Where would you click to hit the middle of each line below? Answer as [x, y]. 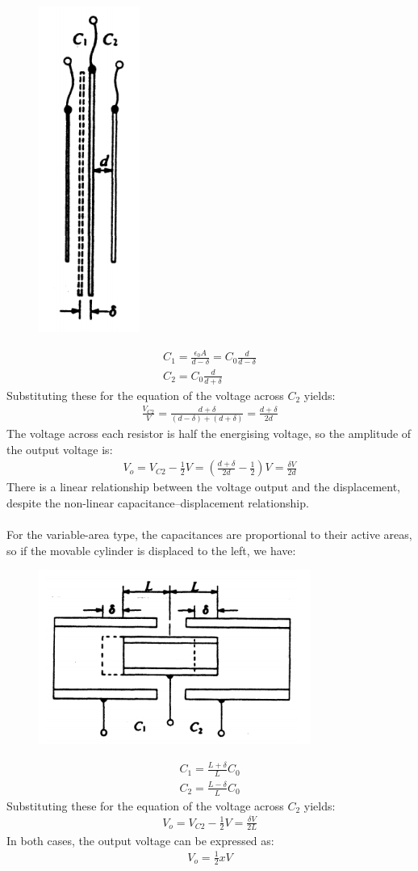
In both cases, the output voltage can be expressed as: [140, 840]
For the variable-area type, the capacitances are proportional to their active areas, [209, 534]
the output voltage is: [60, 449]
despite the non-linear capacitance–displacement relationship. [158, 503]
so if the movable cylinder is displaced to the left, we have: [151, 550]
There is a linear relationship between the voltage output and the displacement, [204, 487]
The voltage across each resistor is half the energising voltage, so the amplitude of [209, 433]
